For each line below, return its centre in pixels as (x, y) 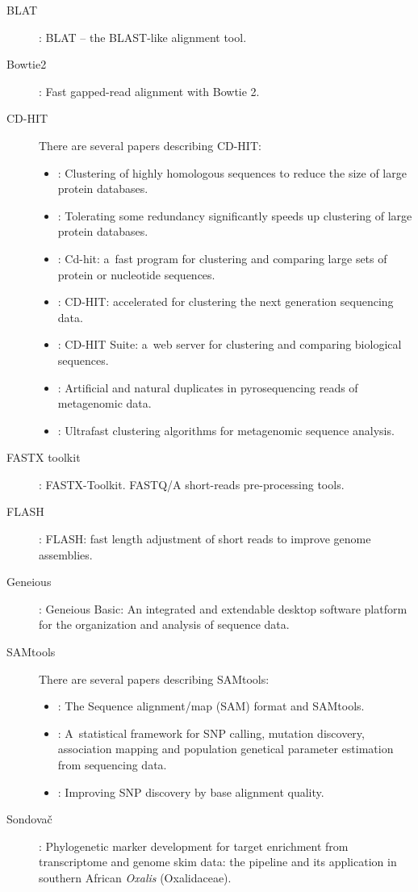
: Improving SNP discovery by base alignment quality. (191, 791)
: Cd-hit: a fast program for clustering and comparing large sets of (222, 258)
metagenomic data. (104, 403)
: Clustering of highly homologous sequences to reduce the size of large (232, 172)
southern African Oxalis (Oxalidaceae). (135, 877)
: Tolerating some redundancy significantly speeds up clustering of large (235, 215)
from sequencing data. (112, 764)
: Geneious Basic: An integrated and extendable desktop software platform (223, 608)
